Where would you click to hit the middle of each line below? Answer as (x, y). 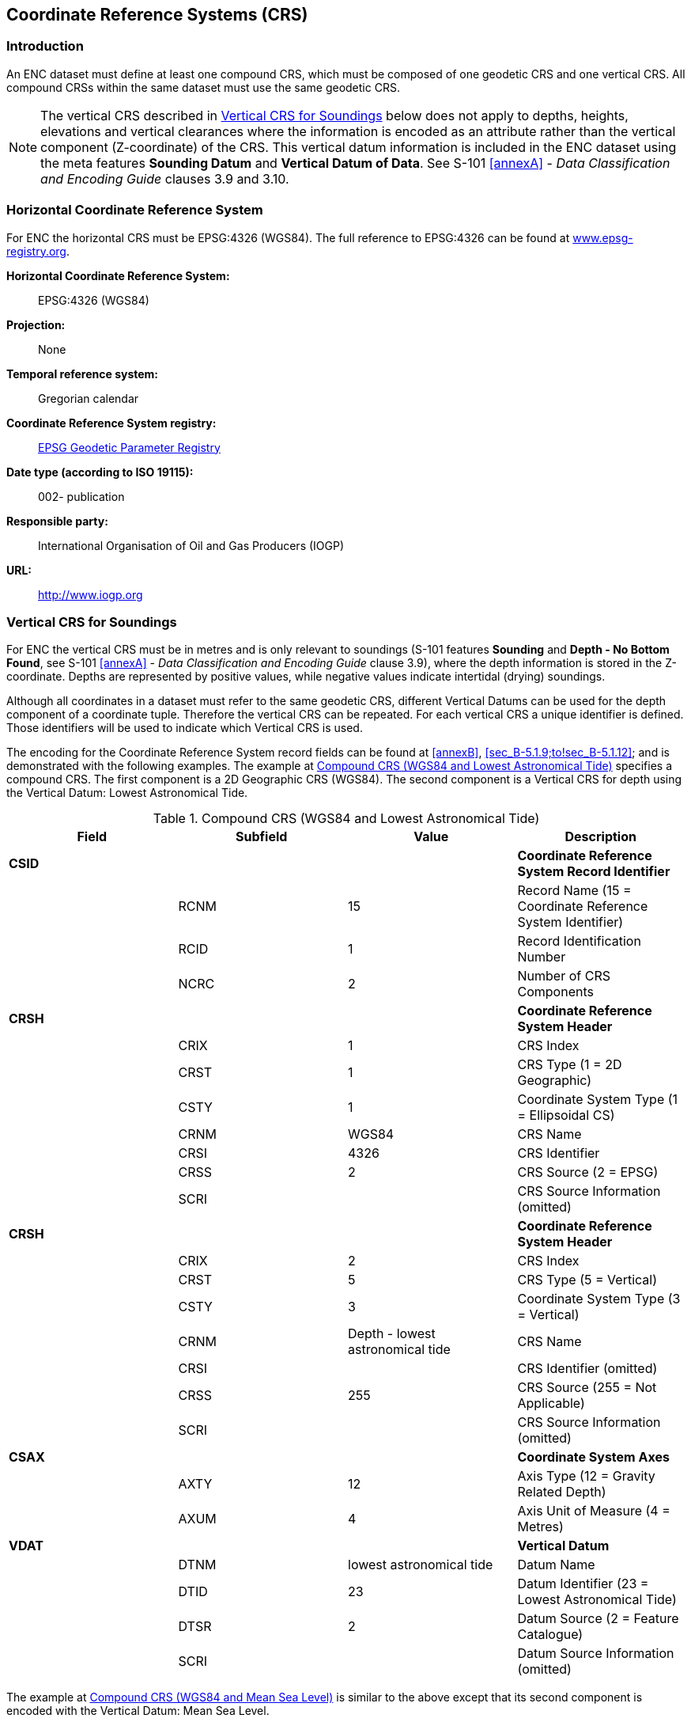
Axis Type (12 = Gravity (586, 1476)
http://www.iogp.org (91, 594)
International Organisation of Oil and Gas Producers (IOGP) (191, 545)
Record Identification (579, 941)
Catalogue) (550, 1635)
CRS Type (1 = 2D (570, 1065)
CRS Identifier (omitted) (587, 1369)
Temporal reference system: (83, 374)
